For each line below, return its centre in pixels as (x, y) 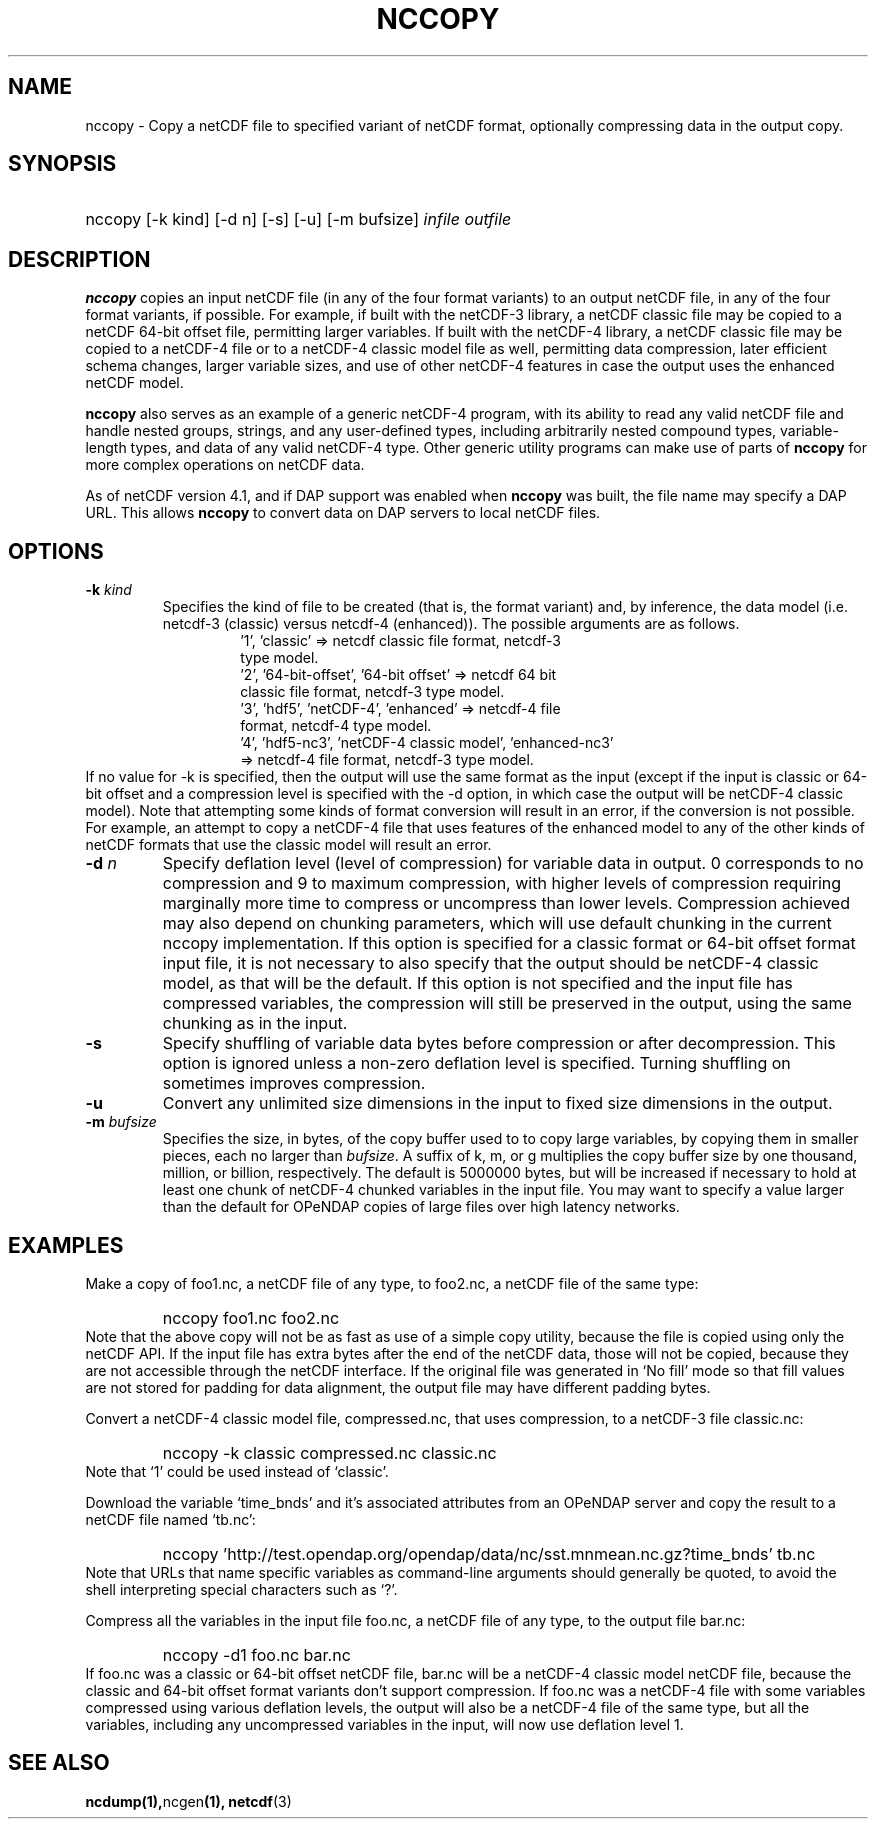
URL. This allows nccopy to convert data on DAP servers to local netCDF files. (343, 513)
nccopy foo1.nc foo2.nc (251, 1317)
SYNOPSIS (62, 164)
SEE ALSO (59, 1763)
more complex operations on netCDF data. (225, 465)
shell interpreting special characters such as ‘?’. (241, 1589)
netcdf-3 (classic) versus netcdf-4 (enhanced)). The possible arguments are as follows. (451, 624)
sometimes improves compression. (294, 1083)
